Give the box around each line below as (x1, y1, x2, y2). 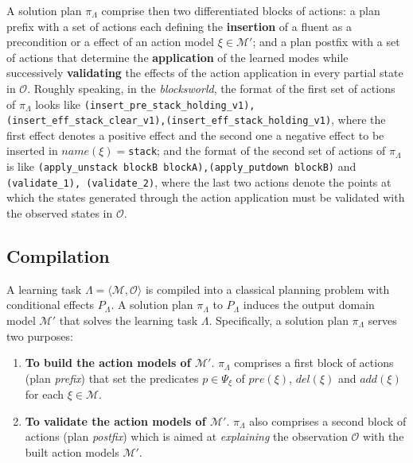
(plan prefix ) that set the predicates (25, 369, 199, 386)
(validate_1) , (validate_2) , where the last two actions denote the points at (6, 173, 392, 190)
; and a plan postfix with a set (252, 33, 400, 50)
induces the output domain (243, 296, 375, 313)
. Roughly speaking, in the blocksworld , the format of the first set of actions (27, 79, 395, 96)
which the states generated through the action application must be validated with (6, 189, 405, 206)
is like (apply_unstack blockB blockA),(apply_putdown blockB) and (6, 158, 357, 175)
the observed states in (6, 205, 113, 222)
